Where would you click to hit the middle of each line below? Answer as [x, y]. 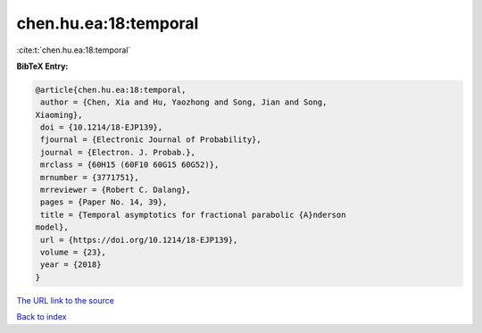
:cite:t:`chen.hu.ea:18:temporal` [74, 50]
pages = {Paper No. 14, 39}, [104, 202]
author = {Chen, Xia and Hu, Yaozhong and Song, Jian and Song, [184, 102]
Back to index [42, 317]
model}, [52, 227]
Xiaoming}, [59, 115]
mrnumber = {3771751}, [90, 177]
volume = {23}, [74, 252]
